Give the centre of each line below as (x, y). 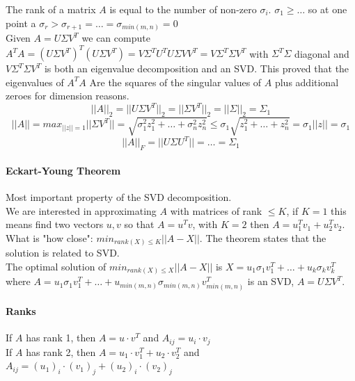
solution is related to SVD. (63, 253)
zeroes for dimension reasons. (68, 96)
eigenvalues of (35, 82)
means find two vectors (55, 224)
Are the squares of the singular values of (175, 82)
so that (139, 224)
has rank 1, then (61, 338)
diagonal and (322, 53)
